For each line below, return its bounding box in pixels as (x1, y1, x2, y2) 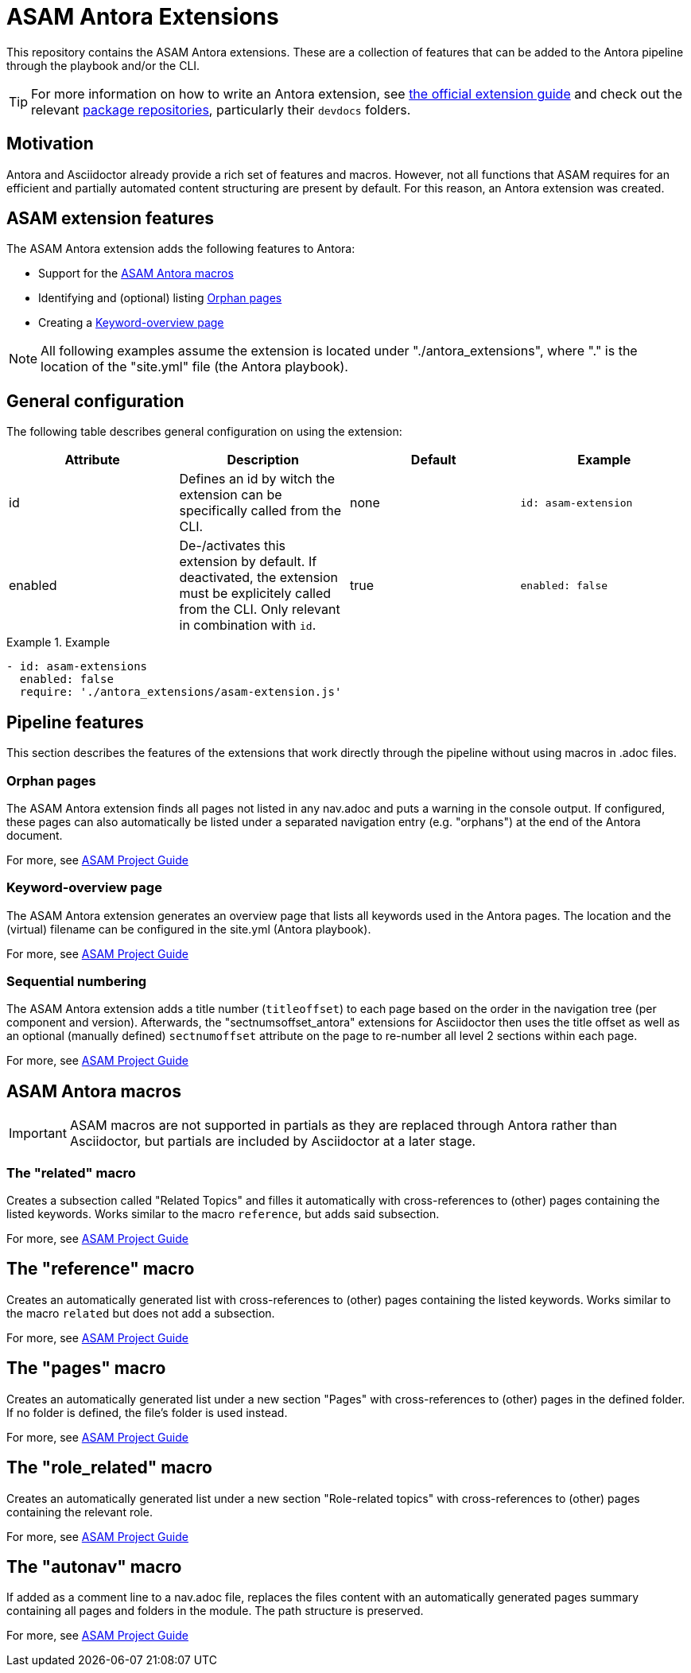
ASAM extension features (6, 208, 214, 229)
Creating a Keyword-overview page (38, 316, 224, 330)
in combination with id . (179, 617, 316, 634)
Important (9, 1125, 67, 1142)
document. (6, 828, 63, 842)
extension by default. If (179, 553, 317, 570)
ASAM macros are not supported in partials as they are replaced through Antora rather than (69, 1117, 617, 1134)
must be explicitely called (179, 585, 332, 602)
